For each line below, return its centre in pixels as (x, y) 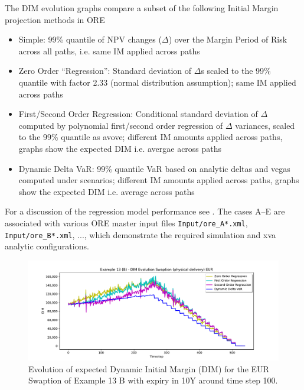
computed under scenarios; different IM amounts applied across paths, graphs (159, 180)
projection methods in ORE (55, 19)
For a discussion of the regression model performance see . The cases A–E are (145, 211)
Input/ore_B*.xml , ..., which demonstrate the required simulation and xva (140, 234)
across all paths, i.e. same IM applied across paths (109, 51)
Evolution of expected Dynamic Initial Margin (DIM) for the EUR (149, 368)
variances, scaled (265, 125)
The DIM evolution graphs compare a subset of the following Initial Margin (142, 8)
